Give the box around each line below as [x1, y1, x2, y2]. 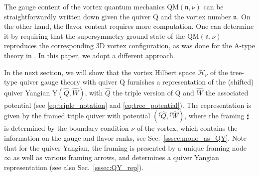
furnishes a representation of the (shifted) [127, 77, 254, 87]
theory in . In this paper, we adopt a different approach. [4, 50, 175, 60]
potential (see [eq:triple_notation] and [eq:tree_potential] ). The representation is [4, 99, 252, 110]
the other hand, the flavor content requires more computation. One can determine [4, 21, 254, 31]
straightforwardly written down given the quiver [4, 11, 151, 21]
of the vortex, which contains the [136, 123, 238, 133]
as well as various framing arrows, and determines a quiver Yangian [13, 152, 219, 163]
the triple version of [113, 87, 173, 97]
